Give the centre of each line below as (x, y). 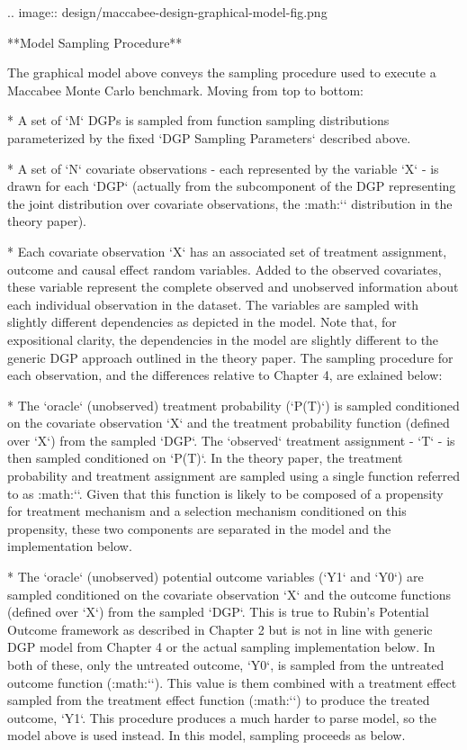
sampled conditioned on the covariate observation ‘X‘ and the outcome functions (229, 594)
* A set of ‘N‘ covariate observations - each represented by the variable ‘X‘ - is (223, 168)
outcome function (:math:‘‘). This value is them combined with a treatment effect (232, 682)
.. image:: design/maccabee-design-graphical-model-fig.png (167, 12)
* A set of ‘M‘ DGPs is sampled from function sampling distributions (198, 120)
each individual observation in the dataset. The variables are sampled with (213, 304)
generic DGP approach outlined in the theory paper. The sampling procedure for (230, 357)
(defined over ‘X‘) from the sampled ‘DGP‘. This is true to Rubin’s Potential (218, 612)
